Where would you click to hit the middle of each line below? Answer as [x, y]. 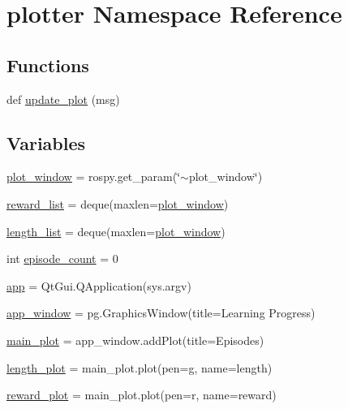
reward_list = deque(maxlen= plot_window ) [118, 203]
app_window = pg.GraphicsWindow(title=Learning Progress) [161, 313]
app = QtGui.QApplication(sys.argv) [99, 285]
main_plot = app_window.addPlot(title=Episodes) [135, 340]
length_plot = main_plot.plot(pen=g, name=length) [140, 367]
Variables [46, 142]
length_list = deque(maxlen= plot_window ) [116, 231]
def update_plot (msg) [63, 99]
